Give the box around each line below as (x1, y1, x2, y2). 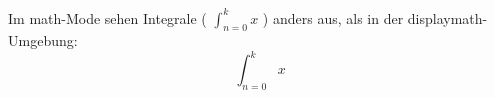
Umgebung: (8, 30, 78, 51)
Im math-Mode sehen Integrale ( (8, 7, 207, 28)
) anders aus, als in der (262, 7, 404, 28)
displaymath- (407, 7, 488, 28)
